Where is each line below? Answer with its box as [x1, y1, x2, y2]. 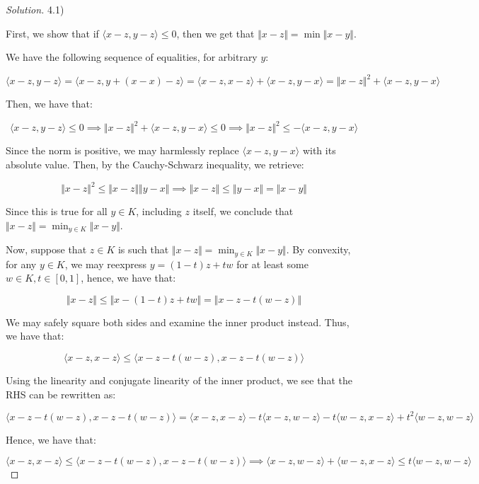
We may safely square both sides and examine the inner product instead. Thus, [6, 314, 350, 329]
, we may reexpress [64, 256, 147, 271]
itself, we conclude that [192, 204, 294, 219]
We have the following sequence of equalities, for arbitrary [6, 50, 258, 64]
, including [136, 204, 182, 219]
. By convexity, [286, 242, 351, 257]
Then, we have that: [6, 96, 93, 111]
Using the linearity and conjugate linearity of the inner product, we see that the [6, 372, 352, 387]
